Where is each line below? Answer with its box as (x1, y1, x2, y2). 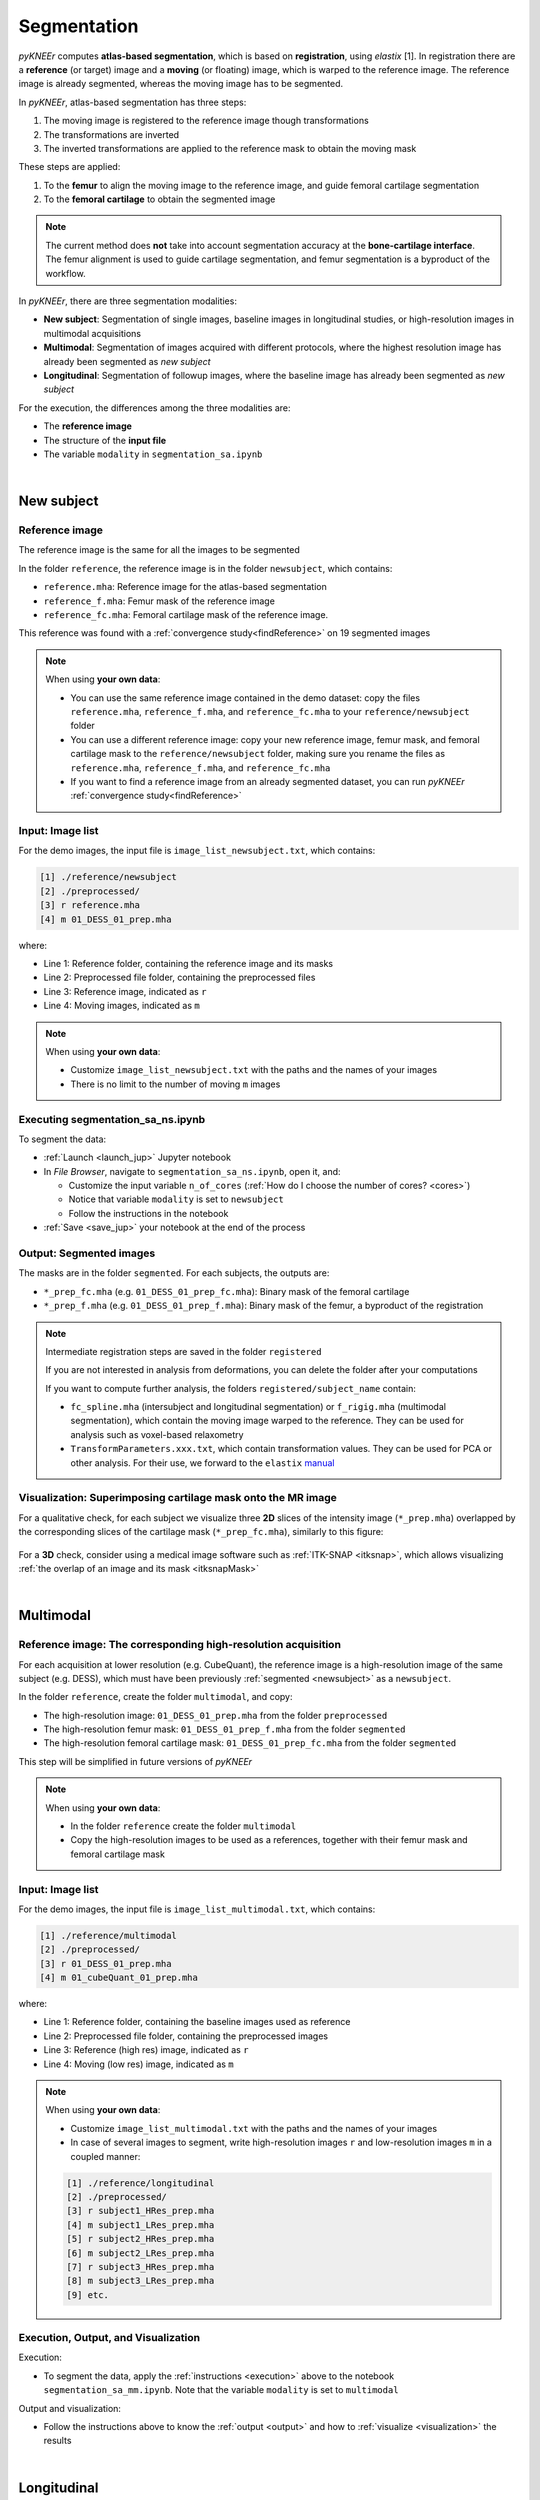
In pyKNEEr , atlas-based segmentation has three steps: (18, 96, 247, 108)
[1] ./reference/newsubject (39, 871, 177, 883)
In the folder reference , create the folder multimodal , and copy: (18, 1691, 293, 1703)
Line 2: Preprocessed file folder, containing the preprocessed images (43, 2030, 329, 2042)
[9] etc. (66, 2289, 110, 2300)
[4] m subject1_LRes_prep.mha (66, 2219, 215, 2230)
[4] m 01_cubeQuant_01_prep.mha (39, 1972, 199, 1984)
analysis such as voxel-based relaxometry (70, 1428, 244, 1440)
